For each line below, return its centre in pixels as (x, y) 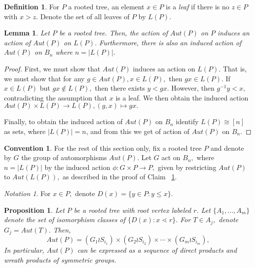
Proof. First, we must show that (52, 68)
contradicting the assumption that (56, 97)
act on (171, 157)
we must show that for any (44, 78)
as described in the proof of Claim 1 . (120, 177)
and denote (227, 148)
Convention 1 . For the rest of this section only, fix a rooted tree (103, 148)
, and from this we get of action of (138, 131)
